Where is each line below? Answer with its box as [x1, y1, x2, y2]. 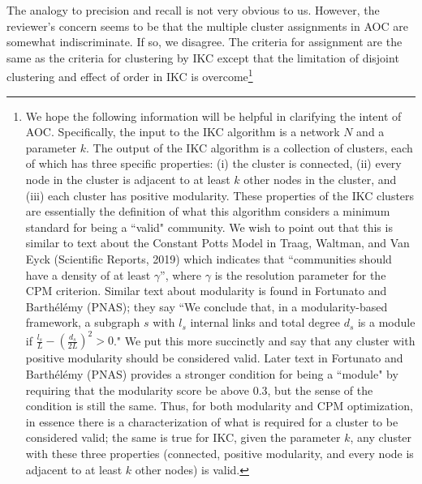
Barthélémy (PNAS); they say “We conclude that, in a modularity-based [25, 298, 388, 315]
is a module [357, 314, 416, 331]
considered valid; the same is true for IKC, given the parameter [25, 429, 341, 446]
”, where [160, 266, 202, 283]
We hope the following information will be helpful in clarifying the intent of [25, 107, 402, 124]
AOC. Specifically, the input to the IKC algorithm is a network [25, 123, 340, 140]
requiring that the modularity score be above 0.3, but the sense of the [25, 381, 373, 398]
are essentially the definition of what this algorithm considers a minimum [25, 203, 390, 220]
